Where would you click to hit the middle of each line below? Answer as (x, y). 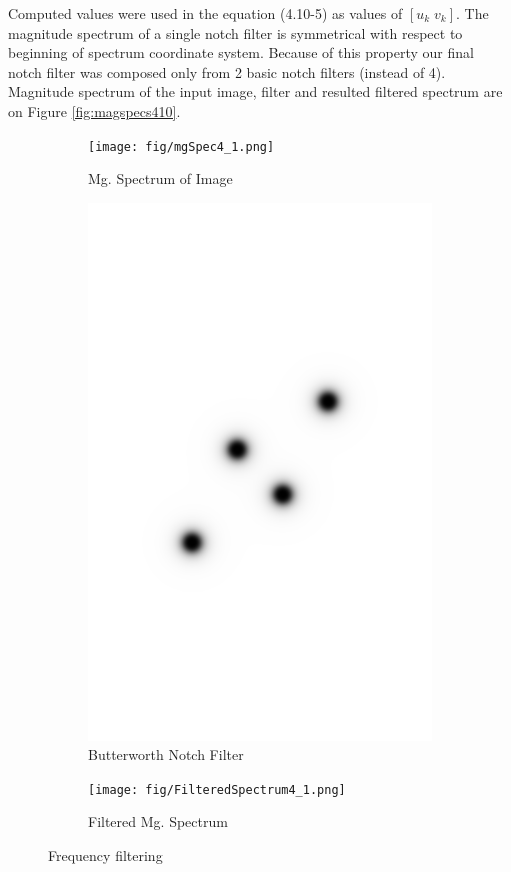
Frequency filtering (105, 855)
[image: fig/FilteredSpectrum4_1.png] (217, 789)
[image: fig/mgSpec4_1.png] (181, 146)
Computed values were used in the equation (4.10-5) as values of (205, 13)
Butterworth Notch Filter (166, 754)
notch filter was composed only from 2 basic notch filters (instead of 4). (227, 71)
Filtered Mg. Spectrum (158, 821)
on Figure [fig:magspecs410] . (94, 110)
